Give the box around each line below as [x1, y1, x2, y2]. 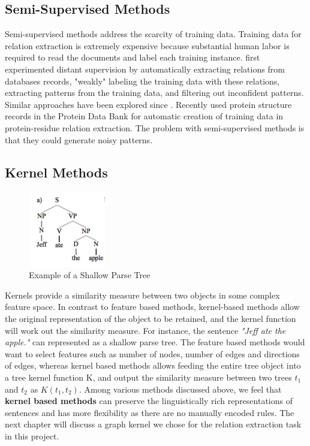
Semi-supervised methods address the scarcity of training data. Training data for [5, 28, 302, 40]
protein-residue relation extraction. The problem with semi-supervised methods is [5, 121, 305, 134]
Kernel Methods [5, 162, 108, 181]
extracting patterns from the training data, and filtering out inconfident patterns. [5, 86, 304, 99]
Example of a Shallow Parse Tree [29, 269, 151, 281]
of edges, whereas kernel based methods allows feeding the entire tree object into [5, 359, 301, 372]
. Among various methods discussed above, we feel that [79, 382, 282, 395]
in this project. [5, 429, 59, 442]
